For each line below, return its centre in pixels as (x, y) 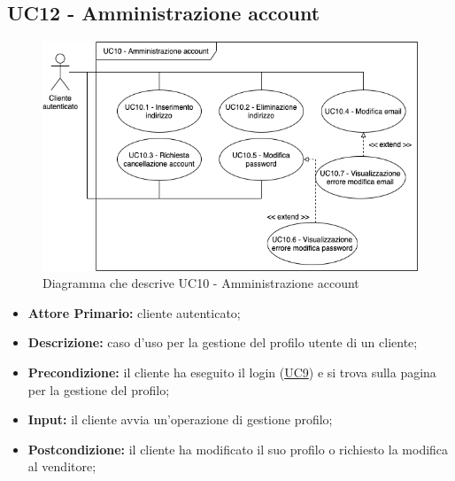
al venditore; (62, 466)
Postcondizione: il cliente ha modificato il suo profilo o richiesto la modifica (238, 449)
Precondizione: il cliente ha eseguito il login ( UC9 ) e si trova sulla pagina (232, 372)
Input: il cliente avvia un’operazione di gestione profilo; (180, 419)
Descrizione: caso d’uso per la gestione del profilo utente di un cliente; (223, 342)
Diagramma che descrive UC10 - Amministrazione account (201, 283)
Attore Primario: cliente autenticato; (134, 312)
